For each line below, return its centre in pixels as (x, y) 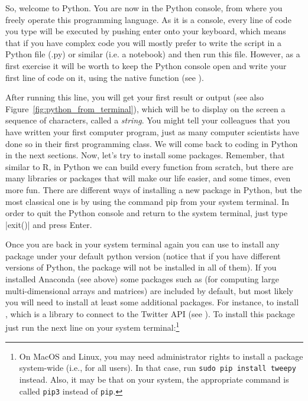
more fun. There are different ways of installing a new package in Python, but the (154, 189)
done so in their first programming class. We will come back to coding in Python (152, 143)
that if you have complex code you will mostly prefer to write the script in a (143, 42)
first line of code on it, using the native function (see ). (105, 77)
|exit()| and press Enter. (49, 224)
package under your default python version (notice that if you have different (143, 255)
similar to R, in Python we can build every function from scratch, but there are (149, 166)
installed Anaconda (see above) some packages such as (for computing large (142, 279)
